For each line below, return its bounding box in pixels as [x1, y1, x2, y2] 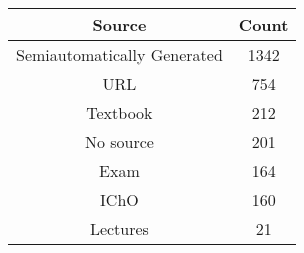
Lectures [89, 217, 149, 240]
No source [84, 130, 154, 153]
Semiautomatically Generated [16, 43, 223, 66]
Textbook [86, 101, 153, 124]
